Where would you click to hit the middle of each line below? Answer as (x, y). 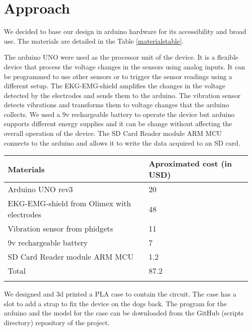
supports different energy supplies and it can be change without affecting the (118, 124)
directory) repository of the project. (57, 323)
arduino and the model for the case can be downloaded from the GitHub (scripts (124, 313)
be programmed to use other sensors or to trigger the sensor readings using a (118, 76)
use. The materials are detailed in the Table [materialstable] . (94, 41)
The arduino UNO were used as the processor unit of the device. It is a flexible (121, 57)
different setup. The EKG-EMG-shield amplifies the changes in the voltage (115, 86)
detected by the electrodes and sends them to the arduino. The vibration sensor (122, 95)
